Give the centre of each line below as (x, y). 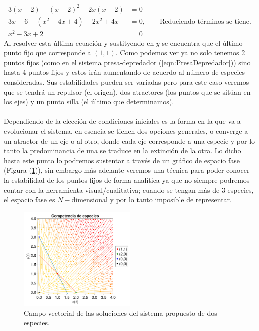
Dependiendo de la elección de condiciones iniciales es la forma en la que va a (122, 121)
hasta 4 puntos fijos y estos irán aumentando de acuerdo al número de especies (125, 72)
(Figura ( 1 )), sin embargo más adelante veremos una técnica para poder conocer (127, 170)
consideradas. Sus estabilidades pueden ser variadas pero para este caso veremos (127, 82)
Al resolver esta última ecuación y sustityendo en (79, 42)
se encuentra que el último (202, 42)
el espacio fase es (30, 200)
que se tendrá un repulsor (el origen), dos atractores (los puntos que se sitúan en (127, 91)
